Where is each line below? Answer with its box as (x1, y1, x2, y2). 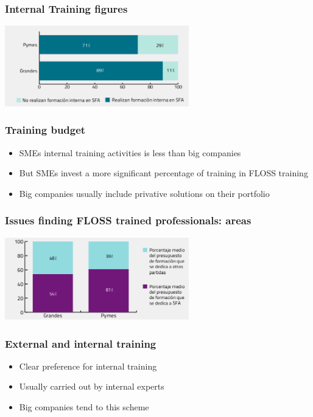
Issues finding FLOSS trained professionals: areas (5, 213, 251, 228)
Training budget (5, 122, 86, 137)
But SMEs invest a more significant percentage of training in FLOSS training (19, 167, 308, 179)
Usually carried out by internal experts (19, 380, 164, 393)
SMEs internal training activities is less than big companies (19, 146, 241, 159)
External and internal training (5, 336, 156, 351)
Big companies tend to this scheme (19, 401, 149, 413)
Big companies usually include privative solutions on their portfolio (19, 187, 270, 199)
